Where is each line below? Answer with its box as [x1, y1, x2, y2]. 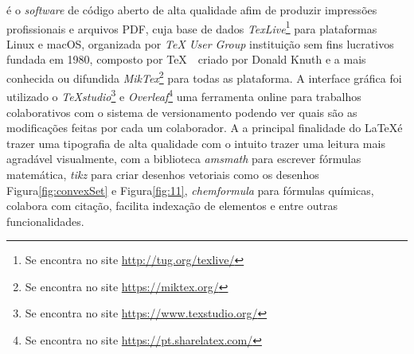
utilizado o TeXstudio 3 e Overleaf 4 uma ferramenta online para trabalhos [6, 86, 361, 104]
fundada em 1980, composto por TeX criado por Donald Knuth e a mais [6, 51, 366, 68]
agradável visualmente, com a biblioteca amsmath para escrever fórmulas [6, 150, 361, 167]
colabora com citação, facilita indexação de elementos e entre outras [6, 197, 338, 214]
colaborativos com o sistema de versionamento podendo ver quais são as [6, 103, 357, 120]
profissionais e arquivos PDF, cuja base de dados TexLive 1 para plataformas [6, 18, 377, 37]
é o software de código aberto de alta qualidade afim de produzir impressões [6, 2, 377, 18]
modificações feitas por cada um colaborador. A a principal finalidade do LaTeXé [6, 119, 403, 136]
